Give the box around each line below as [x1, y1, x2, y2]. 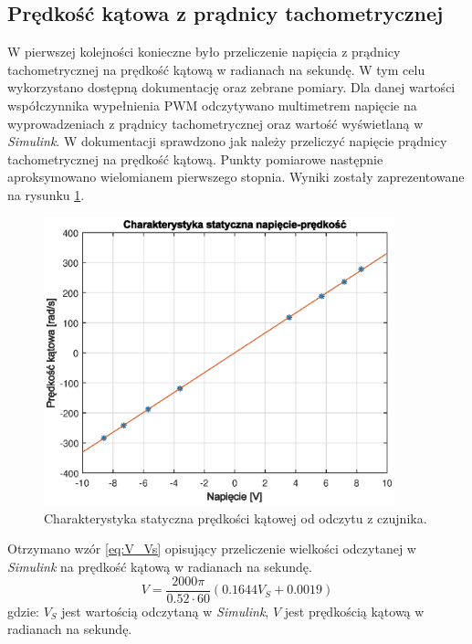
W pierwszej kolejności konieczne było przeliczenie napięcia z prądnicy [7, 42, 401, 61]
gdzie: [7, 601, 39, 620]
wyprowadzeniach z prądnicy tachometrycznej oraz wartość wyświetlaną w [7, 113, 424, 132]
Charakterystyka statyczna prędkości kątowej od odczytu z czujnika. [44, 508, 427, 527]
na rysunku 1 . [7, 185, 85, 204]
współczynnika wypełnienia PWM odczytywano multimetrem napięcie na [7, 95, 417, 114]
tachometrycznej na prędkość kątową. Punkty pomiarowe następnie [7, 149, 383, 168]
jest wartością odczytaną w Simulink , [61, 601, 269, 620]
